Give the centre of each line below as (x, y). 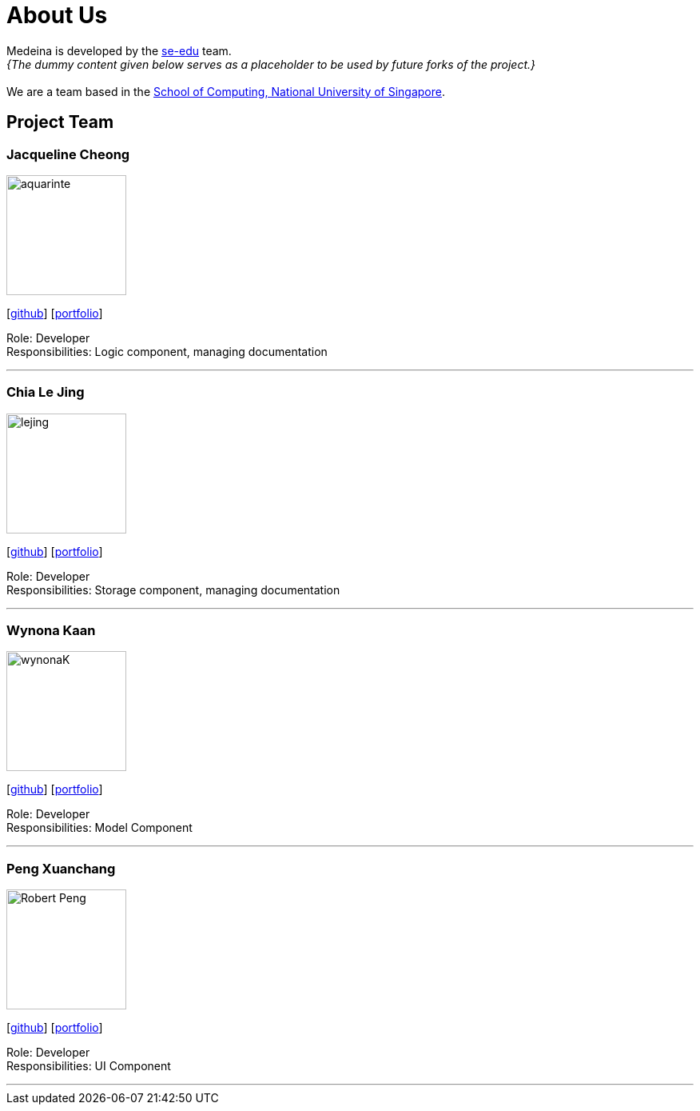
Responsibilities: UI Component (89, 1066)
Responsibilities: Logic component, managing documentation (167, 351)
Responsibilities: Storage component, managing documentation (173, 589)
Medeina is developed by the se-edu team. (119, 50)
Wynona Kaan (51, 631)
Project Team (60, 122)
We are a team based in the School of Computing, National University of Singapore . (226, 91)
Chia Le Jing (46, 392)
